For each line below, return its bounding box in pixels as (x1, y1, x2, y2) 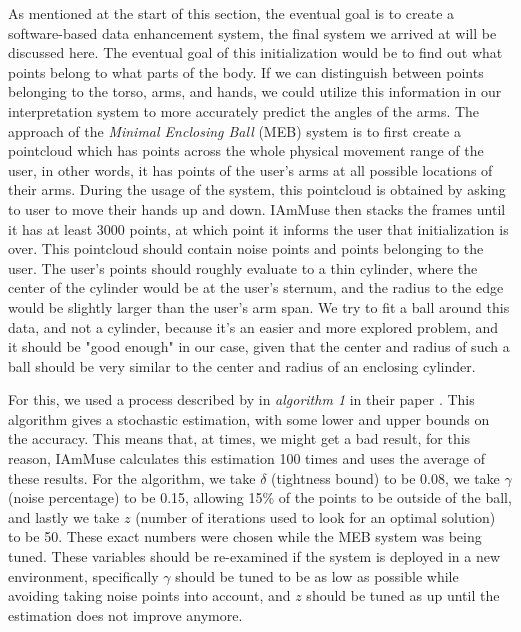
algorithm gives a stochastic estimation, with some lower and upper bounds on (8, 408, 490, 429)
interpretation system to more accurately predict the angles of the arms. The (8, 100, 480, 121)
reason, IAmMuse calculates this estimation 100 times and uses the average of (8, 448, 486, 469)
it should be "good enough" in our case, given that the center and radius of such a (8, 336, 510, 357)
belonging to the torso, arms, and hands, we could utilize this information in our (8, 81, 502, 102)
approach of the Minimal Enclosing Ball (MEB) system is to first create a (8, 120, 461, 141)
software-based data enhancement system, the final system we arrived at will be (8, 22, 497, 43)
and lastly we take (8, 506, 120, 527)
